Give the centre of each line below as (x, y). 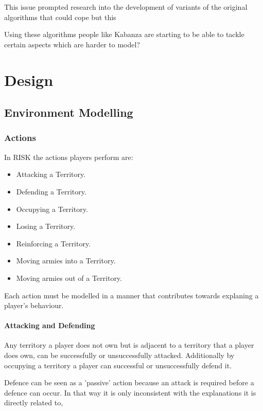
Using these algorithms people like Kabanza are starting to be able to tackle (124, 34)
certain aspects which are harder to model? (72, 44)
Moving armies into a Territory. (66, 261)
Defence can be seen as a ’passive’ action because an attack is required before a (129, 382)
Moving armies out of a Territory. (69, 278)
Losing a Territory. (46, 226)
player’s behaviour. (34, 305)
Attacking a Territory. (51, 174)
